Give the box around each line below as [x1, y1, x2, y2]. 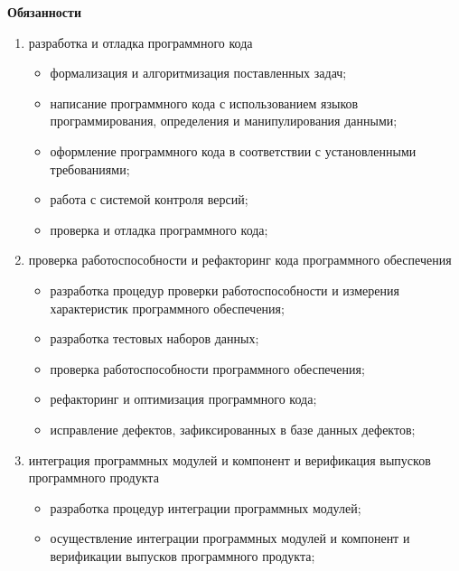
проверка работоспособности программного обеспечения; [50, 359, 365, 378]
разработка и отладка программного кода [28, 33, 253, 51]
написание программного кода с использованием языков [50, 93, 359, 112]
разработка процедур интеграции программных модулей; [50, 498, 361, 517]
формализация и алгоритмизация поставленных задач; [50, 63, 347, 82]
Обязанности [7, 3, 82, 21]
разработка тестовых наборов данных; [50, 329, 259, 348]
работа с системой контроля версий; [50, 190, 248, 209]
